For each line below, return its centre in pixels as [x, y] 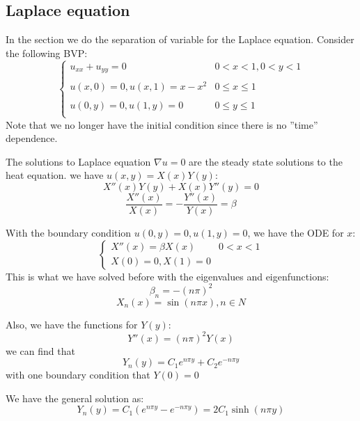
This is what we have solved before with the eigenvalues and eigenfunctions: [167, 276]
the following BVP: [47, 53]
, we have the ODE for [296, 233]
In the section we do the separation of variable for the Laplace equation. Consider [180, 39]
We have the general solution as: [75, 398]
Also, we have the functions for [72, 324]
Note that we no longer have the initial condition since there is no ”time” [162, 124]
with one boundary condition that [78, 375]
